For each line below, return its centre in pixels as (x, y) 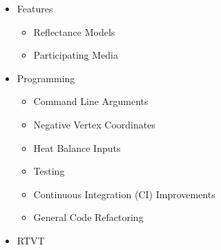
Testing (49, 171)
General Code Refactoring (88, 217)
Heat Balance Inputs (77, 147)
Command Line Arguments (91, 101)
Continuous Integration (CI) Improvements (124, 194)
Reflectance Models (74, 31)
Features (35, 8)
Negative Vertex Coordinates (94, 124)
